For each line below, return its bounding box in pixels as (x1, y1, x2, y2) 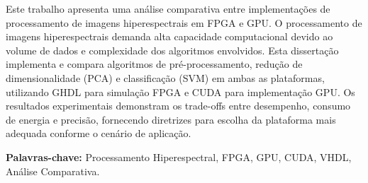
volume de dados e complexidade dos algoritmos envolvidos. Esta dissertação (6, 42, 339, 57)
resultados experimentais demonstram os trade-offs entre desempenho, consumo (6, 98, 351, 113)
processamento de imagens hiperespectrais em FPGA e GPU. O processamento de (6, 15, 362, 30)
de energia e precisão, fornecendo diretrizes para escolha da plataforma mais (6, 112, 336, 126)
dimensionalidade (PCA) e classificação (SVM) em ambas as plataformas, (6, 70, 325, 85)
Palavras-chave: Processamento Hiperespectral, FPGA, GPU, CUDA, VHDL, (6, 149, 352, 164)
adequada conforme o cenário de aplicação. (6, 126, 191, 141)
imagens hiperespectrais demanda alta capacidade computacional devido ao (6, 29, 333, 44)
